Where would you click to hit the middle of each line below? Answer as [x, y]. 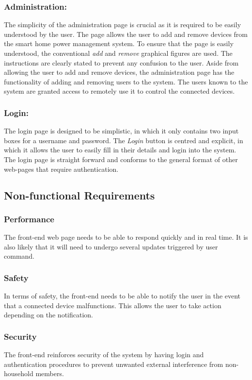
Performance [29, 219]
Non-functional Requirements [79, 195]
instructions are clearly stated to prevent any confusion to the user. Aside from [121, 62]
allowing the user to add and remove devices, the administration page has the [119, 72]
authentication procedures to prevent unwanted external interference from [114, 364]
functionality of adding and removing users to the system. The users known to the [126, 81]
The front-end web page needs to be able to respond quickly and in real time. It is [126, 237]
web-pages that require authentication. [61, 169]
